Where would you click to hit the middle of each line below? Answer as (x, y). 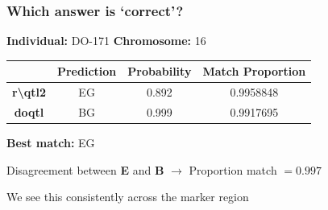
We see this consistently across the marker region (128, 197)
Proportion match (233, 169)
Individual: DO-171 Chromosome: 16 (106, 41)
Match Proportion (254, 71)
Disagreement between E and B (85, 169)
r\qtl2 (29, 92)
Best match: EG (51, 143)
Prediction (87, 71)
